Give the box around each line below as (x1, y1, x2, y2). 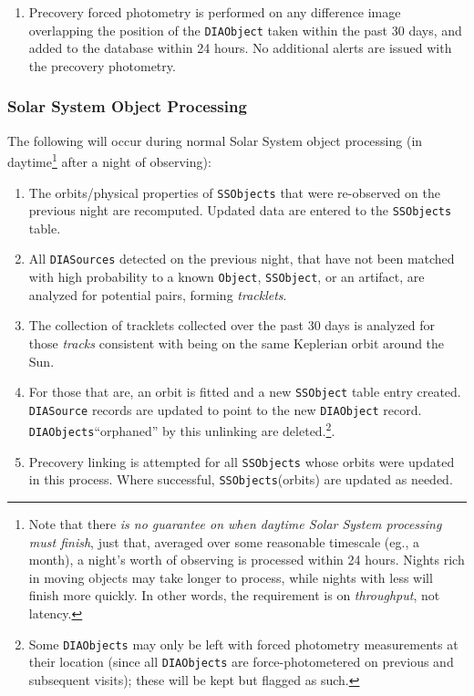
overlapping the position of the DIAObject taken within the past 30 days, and (28, 20, 462, 39)
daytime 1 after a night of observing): (7, 150, 211, 171)
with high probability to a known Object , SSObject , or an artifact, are (28, 267, 425, 286)
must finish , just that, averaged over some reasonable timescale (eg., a (28, 532, 419, 551)
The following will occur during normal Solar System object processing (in (7, 130, 423, 150)
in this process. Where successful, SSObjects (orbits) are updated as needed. (28, 470, 453, 489)
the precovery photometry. (28, 56, 176, 75)
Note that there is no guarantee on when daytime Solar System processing (28, 514, 442, 534)
